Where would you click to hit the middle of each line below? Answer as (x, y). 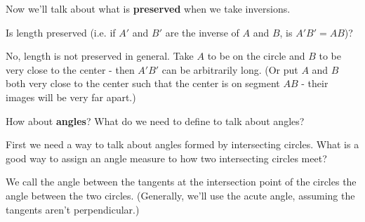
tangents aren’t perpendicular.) (73, 209)
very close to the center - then (70, 69)
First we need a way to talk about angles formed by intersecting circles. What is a (182, 144)
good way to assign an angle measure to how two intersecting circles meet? (166, 158)
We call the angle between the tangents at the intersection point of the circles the (181, 182)
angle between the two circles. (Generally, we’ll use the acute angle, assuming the (180, 195)
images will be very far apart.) (71, 97)
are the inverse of (202, 32)
